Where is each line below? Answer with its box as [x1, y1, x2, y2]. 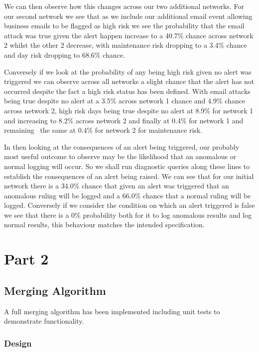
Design [4, 337, 32, 349]
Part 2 [4, 249, 49, 269]
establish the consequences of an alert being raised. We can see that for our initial [4, 171, 254, 181]
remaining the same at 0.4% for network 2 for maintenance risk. [4, 125, 203, 135]
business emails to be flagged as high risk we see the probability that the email [4, 20, 245, 31]
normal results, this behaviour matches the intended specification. [4, 219, 205, 230]
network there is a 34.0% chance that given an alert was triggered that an [4, 180, 229, 191]
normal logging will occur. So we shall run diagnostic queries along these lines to [4, 161, 250, 171]
